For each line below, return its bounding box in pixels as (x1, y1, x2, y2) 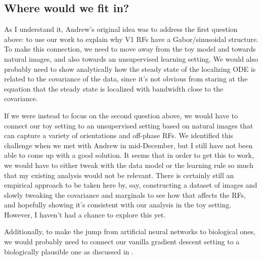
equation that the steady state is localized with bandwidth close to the (4, 83, 224, 94)
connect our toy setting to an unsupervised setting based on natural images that (4, 120, 253, 131)
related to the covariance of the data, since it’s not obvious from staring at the (4, 73, 248, 84)
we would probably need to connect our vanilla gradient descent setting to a (4, 236, 240, 247)
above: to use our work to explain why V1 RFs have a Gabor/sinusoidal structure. (4, 33, 259, 44)
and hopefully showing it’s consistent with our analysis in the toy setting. (4, 199, 232, 210)
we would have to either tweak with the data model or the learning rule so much (4, 159, 253, 170)
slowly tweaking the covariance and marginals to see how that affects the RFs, (4, 189, 246, 200)
